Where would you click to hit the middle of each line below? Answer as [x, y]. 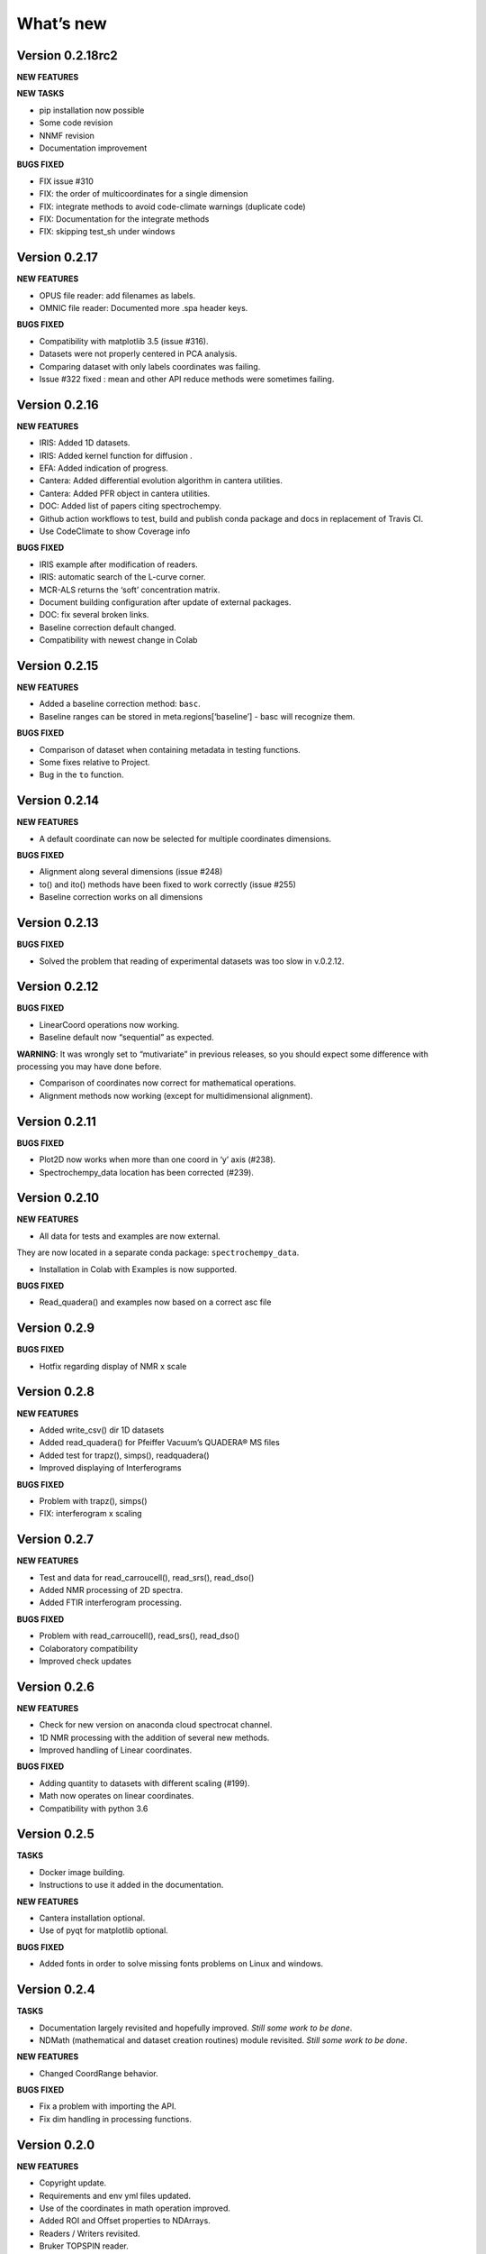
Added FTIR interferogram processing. [110, 1603]
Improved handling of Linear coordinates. [116, 1750]
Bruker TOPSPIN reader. [84, 2246]
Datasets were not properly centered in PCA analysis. [138, 354]
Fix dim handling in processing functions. [116, 2119]
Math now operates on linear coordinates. [117, 1796]
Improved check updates [85, 1661]
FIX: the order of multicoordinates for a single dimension [144, 194]
